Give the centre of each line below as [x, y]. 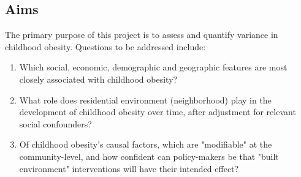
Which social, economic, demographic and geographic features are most [153, 67]
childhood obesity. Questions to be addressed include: [105, 46]
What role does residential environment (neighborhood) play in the [145, 100]
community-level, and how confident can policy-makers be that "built [149, 156]
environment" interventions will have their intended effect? [129, 168]
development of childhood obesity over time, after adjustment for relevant [158, 112]
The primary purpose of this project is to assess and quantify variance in [142, 35]
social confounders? [55, 123]
